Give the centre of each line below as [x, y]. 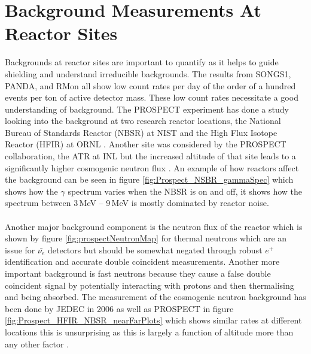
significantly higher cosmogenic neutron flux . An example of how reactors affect [152, 167]
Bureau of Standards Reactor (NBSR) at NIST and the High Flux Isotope [141, 132]
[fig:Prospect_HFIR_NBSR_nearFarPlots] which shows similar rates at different [153, 320]
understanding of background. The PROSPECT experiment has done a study [147, 109]
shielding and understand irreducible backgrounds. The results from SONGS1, [148, 73]
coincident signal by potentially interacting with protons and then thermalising [150, 285]
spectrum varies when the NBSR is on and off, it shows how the [185, 191]
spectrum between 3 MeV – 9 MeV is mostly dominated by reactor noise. [137, 203]
